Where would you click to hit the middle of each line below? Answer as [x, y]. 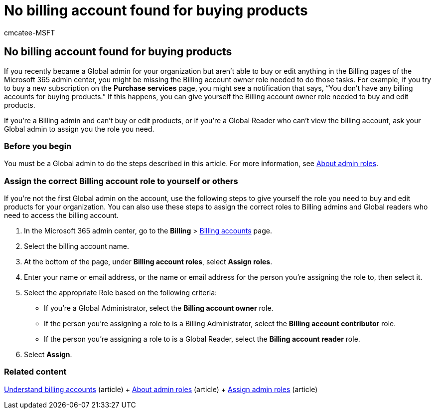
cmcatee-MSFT [30, 32]
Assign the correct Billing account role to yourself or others [121, 181]
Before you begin [38, 146]
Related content [35, 372]
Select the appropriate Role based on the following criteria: [121, 293]
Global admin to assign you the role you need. [79, 129]
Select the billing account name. [77, 246]
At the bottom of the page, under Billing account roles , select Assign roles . [148, 262]
